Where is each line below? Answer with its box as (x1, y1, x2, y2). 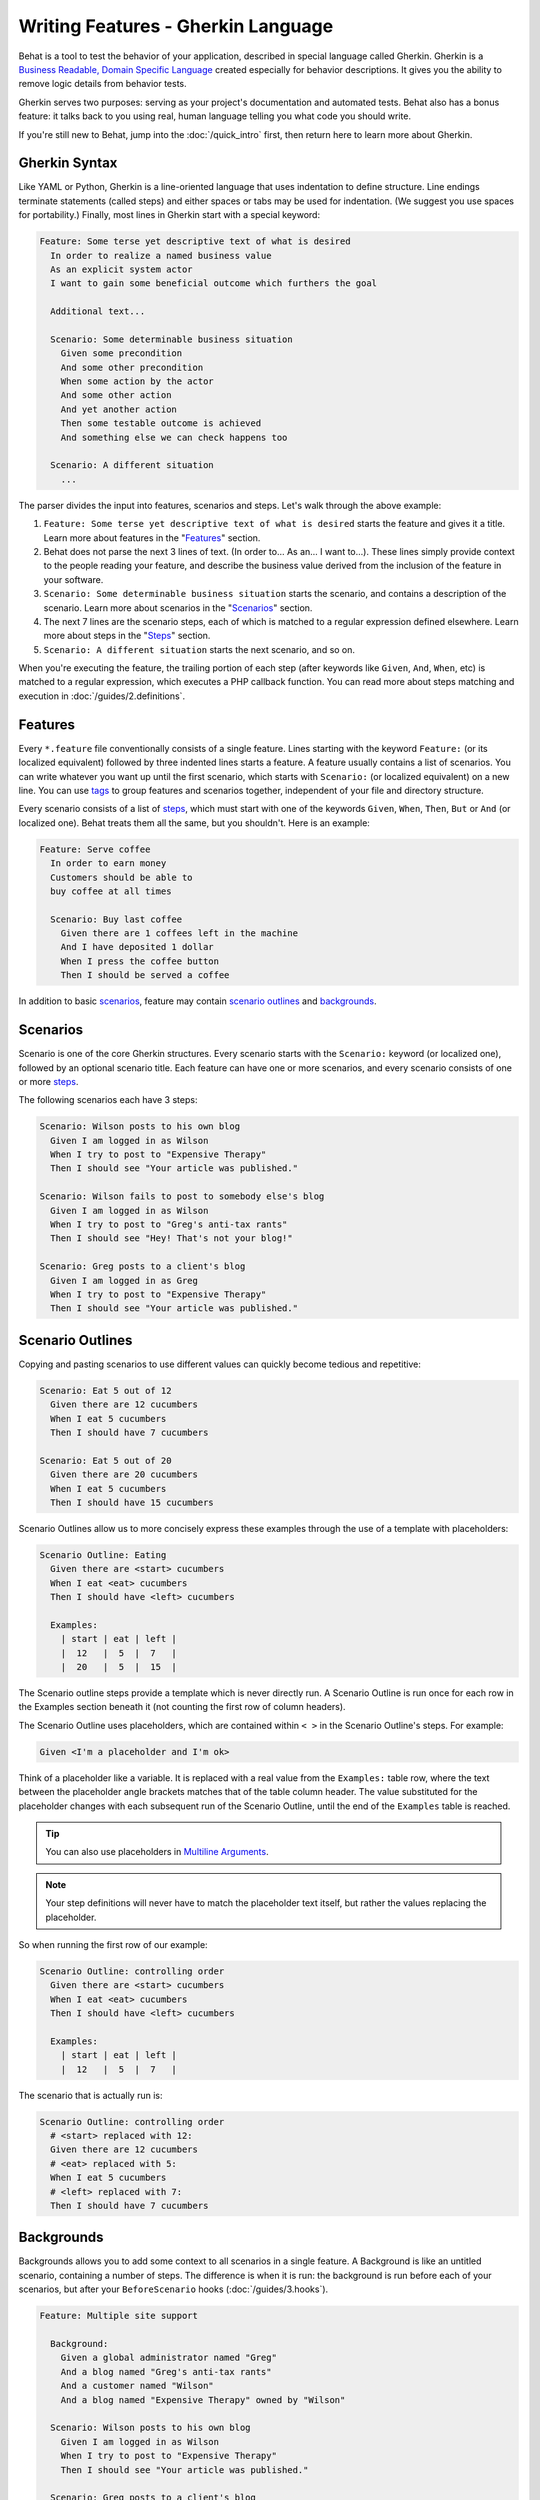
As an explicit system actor (50, 263, 194, 275)
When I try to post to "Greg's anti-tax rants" (50, 1219, 288, 1230)
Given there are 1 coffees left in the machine (60, 928, 299, 939)
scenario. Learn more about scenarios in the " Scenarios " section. (43, 601, 313, 614)
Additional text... (50, 306, 146, 317)
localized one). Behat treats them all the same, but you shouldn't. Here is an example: (18, 816, 370, 829)
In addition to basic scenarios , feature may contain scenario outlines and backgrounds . (18, 995, 377, 1007)
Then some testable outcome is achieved (60, 418, 262, 429)
